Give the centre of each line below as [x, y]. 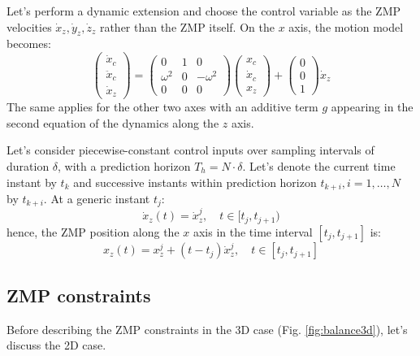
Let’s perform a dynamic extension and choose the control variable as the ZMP [204, 11]
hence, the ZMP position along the [93, 231]
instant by [32, 182]
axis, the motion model [346, 26]
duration [28, 165]
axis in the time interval [253, 231]
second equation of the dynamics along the [113, 122]
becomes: [29, 43]
